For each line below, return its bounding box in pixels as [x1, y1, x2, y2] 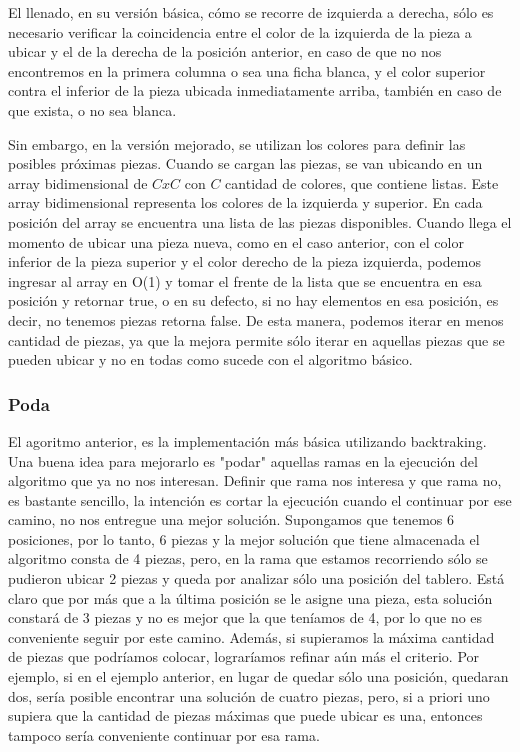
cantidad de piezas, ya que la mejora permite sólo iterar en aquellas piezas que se [8, 329, 505, 350]
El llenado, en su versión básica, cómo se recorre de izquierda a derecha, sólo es [8, 2, 494, 22]
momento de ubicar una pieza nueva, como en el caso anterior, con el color [8, 231, 464, 252]
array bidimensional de [8, 172, 148, 193]
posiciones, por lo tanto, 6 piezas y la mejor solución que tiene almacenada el [8, 528, 480, 549]
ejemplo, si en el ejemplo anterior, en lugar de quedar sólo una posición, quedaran [8, 666, 509, 687]
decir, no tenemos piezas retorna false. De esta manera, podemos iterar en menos [8, 309, 504, 330]
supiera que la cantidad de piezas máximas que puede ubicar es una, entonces [8, 705, 483, 726]
